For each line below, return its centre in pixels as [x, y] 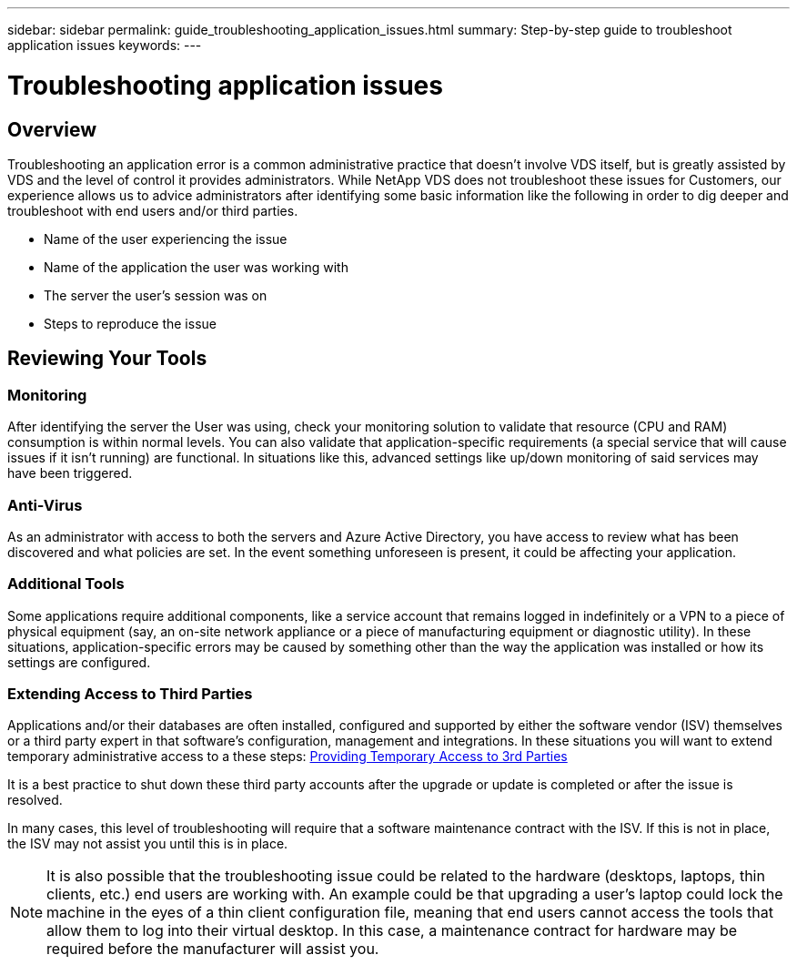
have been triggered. [70, 473]
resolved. [35, 800]
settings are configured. [79, 662]
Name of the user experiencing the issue [166, 239]
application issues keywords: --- [105, 45]
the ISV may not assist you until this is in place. [148, 844]
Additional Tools [66, 584]
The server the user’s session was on [156, 295]
